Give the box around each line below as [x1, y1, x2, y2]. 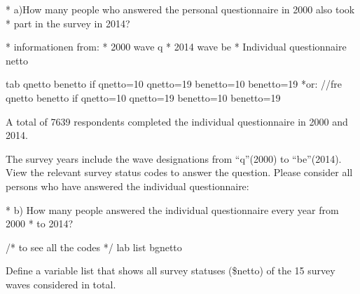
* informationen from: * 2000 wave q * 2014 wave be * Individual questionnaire [6, 39, 347, 54]
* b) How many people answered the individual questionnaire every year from [6, 202, 339, 217]
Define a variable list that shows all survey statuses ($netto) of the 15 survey [6, 263, 335, 278]
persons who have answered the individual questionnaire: [6, 178, 249, 193]
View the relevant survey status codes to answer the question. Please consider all [6, 165, 353, 180]
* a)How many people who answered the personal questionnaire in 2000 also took [6, 2, 355, 16]
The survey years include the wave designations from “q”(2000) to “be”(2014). [6, 151, 342, 166]
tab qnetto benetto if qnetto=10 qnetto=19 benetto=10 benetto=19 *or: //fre [6, 76, 342, 91]
